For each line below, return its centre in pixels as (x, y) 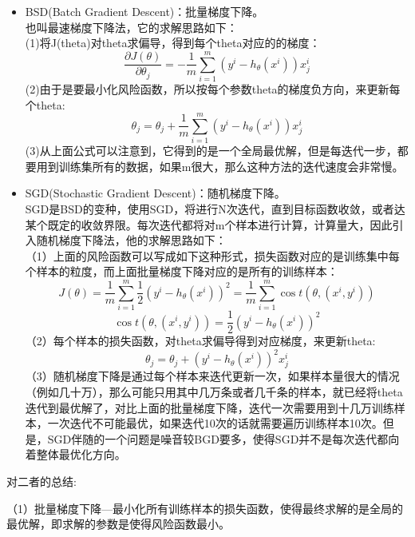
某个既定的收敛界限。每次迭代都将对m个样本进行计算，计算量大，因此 (209, 224)
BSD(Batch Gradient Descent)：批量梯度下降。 (144, 11)
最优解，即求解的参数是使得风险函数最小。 (118, 524)
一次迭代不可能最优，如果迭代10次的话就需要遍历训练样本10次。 (215, 423)
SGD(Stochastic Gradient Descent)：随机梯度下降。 (155, 193)
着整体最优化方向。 (75, 454)
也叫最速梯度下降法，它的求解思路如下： (131, 27)
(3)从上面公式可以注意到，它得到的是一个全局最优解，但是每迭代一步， (211, 151)
